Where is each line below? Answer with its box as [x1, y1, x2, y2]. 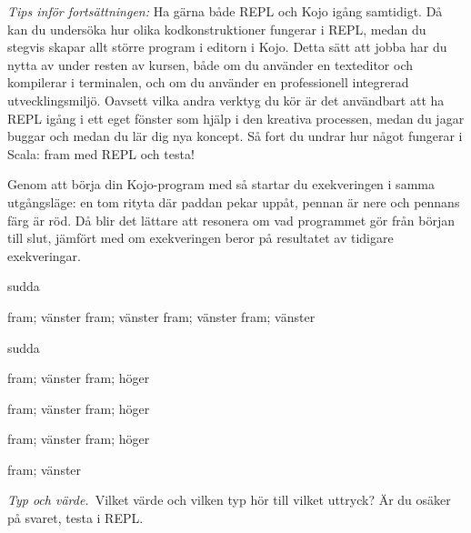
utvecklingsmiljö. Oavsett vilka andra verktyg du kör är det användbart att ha [7, 90, 445, 109]
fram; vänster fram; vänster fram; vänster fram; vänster [7, 307, 316, 326]
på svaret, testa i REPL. [7, 508, 144, 528]
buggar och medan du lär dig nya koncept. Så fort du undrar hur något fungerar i [7, 126, 463, 146]
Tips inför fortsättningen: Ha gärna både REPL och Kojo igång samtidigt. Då [7, 2, 443, 20]
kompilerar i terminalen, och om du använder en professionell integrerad [7, 73, 409, 92]
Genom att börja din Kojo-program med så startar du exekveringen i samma [7, 175, 435, 194]
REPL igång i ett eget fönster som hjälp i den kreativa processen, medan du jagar [7, 108, 465, 127]
